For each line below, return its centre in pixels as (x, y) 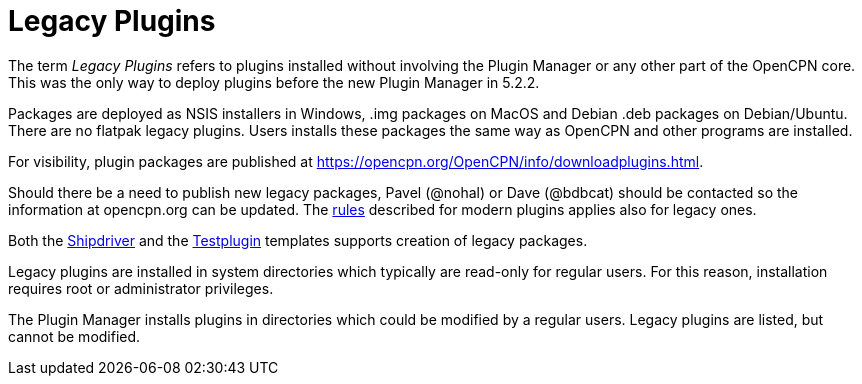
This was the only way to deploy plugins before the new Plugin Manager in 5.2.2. (274, 82)
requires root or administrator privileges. (141, 288)
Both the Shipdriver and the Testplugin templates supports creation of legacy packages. (298, 240)
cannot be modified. (74, 336)
